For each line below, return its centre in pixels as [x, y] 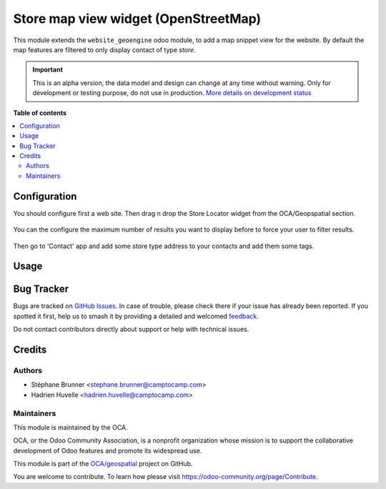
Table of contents [40, 113]
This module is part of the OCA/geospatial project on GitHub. [103, 464]
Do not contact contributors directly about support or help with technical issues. [131, 330]
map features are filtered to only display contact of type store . [104, 49]
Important [48, 70]
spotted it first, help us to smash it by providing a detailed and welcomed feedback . [136, 316]
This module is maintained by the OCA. [70, 427]
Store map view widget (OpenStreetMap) [137, 19]
